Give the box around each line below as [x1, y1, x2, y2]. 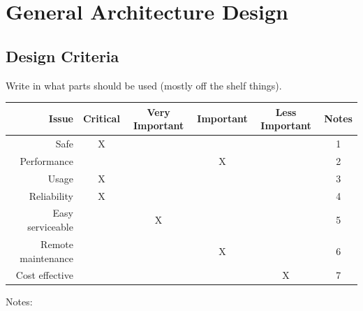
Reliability [29, 188, 73, 203]
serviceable [27, 219, 73, 234]
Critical [82, 111, 120, 126]
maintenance [20, 250, 73, 265]
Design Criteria [6, 45, 119, 66]
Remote [40, 236, 73, 251]
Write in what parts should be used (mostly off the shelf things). [6, 78, 282, 92]
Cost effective [15, 268, 73, 282]
